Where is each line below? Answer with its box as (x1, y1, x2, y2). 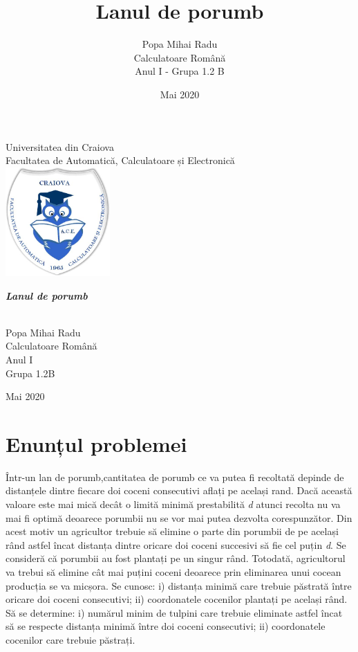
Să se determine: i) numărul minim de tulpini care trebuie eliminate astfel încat (6, 605, 343, 619)
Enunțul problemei (6, 429, 187, 458)
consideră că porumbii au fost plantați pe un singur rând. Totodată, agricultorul (6, 551, 346, 565)
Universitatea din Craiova (6, 139, 114, 154)
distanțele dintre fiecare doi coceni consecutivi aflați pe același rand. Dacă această (6, 483, 352, 498)
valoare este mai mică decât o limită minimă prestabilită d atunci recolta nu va (6, 497, 341, 511)
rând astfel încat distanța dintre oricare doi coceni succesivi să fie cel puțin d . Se (6, 537, 346, 552)
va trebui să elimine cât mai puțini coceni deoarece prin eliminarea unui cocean (6, 565, 341, 579)
